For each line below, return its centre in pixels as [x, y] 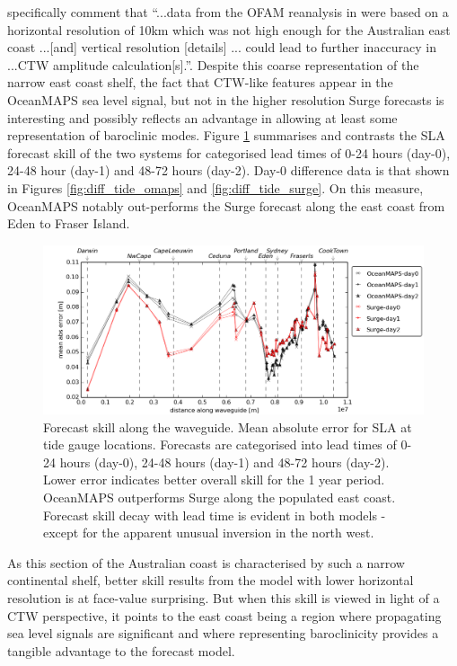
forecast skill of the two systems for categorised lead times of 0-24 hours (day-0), [229, 152]
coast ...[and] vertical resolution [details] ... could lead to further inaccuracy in [222, 47]
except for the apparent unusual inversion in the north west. [209, 533]
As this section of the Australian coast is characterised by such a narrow [206, 562]
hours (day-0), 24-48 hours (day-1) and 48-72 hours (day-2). [224, 462]
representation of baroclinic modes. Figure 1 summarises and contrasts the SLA [226, 135]
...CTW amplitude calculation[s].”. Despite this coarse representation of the [213, 64]
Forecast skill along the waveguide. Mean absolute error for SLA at [228, 426]
